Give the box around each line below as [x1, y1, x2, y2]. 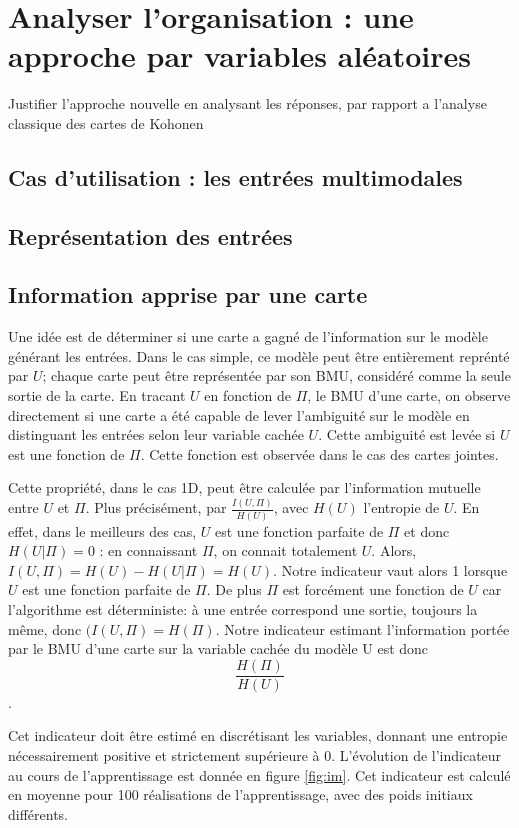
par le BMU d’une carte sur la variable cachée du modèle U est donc [8, 638, 429, 659]
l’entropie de [363, 497, 440, 518]
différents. [8, 803, 69, 824]
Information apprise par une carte [8, 279, 368, 310]
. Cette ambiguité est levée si [318, 424, 496, 445]
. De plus [206, 579, 262, 600]
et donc [404, 520, 450, 541]
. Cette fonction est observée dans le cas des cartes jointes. [140, 443, 499, 464]
